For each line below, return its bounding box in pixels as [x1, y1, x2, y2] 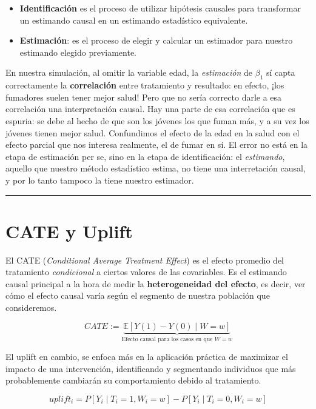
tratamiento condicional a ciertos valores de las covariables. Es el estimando [5, 265, 287, 278]
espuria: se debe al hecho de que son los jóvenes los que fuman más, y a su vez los [5, 114, 309, 127]
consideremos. [5, 301, 57, 314]
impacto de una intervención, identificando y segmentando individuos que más [5, 362, 296, 374]
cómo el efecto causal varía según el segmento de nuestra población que [5, 289, 270, 302]
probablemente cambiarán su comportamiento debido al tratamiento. [5, 374, 261, 387]
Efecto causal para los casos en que [121, 336, 213, 342]
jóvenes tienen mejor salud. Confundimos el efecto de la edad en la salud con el [5, 126, 300, 139]
